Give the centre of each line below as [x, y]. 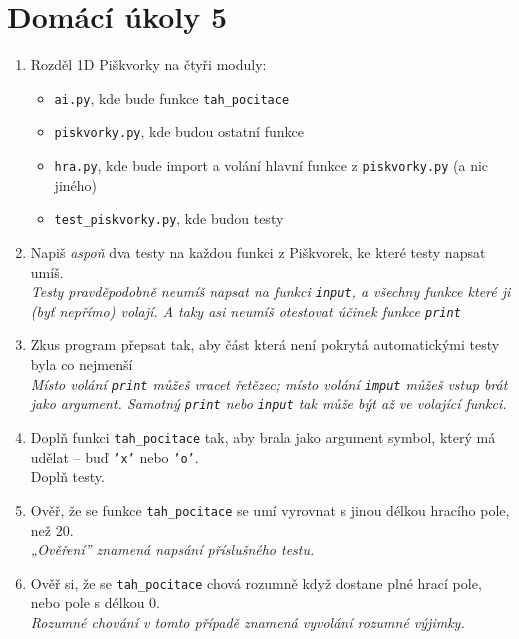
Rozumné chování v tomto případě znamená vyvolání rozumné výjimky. [247, 621]
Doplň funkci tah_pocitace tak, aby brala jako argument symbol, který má [263, 436]
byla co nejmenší [81, 364]
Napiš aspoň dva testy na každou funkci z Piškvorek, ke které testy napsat [258, 251]
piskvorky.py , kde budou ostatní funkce [179, 131]
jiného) [75, 184]
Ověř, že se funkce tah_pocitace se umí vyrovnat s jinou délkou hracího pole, [270, 509]
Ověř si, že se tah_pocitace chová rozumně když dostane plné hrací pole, [256, 582]
